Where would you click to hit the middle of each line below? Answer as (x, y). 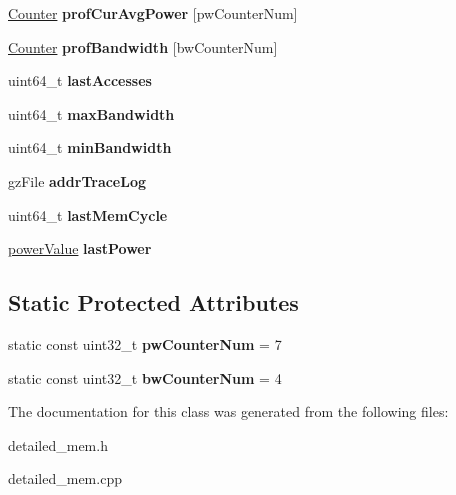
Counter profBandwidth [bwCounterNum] (143, 46)
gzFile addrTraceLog (77, 180)
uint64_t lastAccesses (80, 80)
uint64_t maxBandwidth (91, 113)
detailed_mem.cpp (65, 478)
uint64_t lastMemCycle (88, 214)
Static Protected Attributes (153, 302)
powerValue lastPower (80, 248)
